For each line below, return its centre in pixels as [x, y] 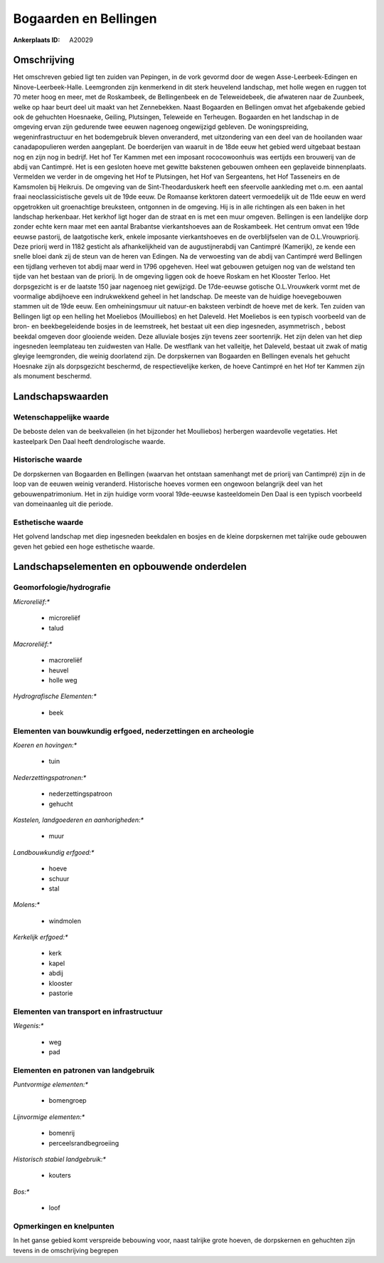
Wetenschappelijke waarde [61, 417]
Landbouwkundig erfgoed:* [54, 852]
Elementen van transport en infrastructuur [88, 1012]
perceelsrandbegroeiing [84, 1143]
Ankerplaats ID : [37, 40]
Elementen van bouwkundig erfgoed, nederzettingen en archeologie [134, 731]
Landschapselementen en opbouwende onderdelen [130, 567]
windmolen [65, 921]
